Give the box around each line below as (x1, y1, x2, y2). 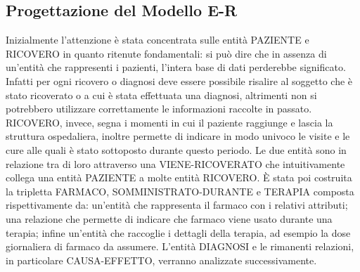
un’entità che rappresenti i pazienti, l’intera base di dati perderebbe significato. (6, 60, 346, 75)
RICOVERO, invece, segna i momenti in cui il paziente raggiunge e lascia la (6, 115, 333, 129)
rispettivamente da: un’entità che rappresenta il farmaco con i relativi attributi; (6, 197, 348, 212)
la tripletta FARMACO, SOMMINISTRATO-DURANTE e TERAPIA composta (6, 183, 354, 198)
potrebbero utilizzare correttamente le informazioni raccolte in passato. (6, 101, 312, 116)
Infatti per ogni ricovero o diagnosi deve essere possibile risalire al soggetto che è (6, 73, 353, 88)
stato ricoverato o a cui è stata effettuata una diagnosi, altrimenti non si (6, 87, 317, 102)
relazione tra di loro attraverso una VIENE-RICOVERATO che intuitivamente (6, 156, 345, 171)
